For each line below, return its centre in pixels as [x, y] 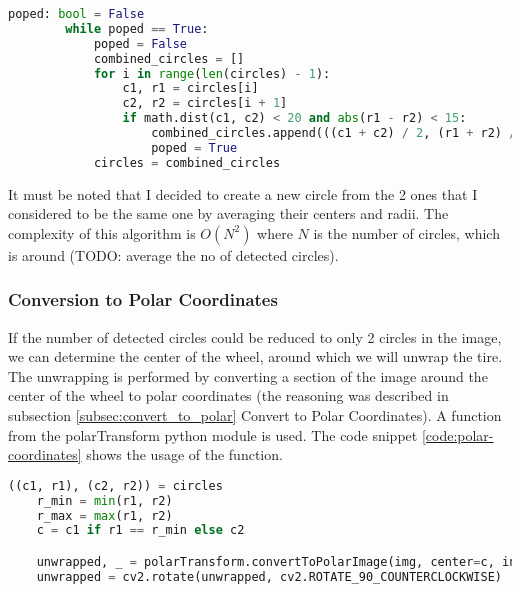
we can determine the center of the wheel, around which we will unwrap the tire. [255, 356]
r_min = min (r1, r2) [104, 500]
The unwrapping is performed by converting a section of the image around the [248, 375]
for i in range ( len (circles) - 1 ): [212, 73]
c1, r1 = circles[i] [190, 88]
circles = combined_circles [187, 162]
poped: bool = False [76, 14]
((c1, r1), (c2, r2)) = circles [115, 485]
